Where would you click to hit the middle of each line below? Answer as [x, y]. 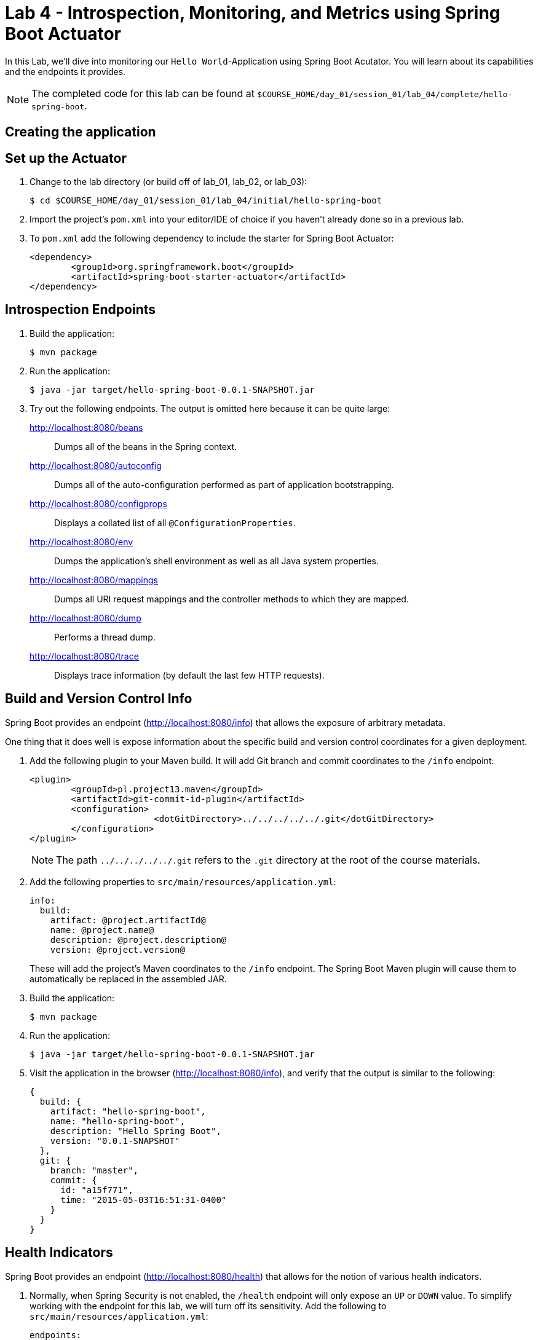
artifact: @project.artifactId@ [128, 920]
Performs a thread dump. [105, 637]
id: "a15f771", [97, 1190]
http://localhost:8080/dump [85, 618]
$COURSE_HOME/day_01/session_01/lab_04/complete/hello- [385, 94]
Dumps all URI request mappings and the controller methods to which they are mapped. [231, 599]
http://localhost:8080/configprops [98, 503]
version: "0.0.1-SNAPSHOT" [115, 1141]
